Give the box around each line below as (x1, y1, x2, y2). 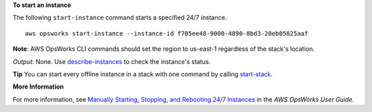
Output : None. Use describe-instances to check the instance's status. (12, 57, 211, 65)
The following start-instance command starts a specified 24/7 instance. (12, 14, 227, 22)
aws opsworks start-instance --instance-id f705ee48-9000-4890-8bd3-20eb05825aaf (25, 30, 309, 37)
